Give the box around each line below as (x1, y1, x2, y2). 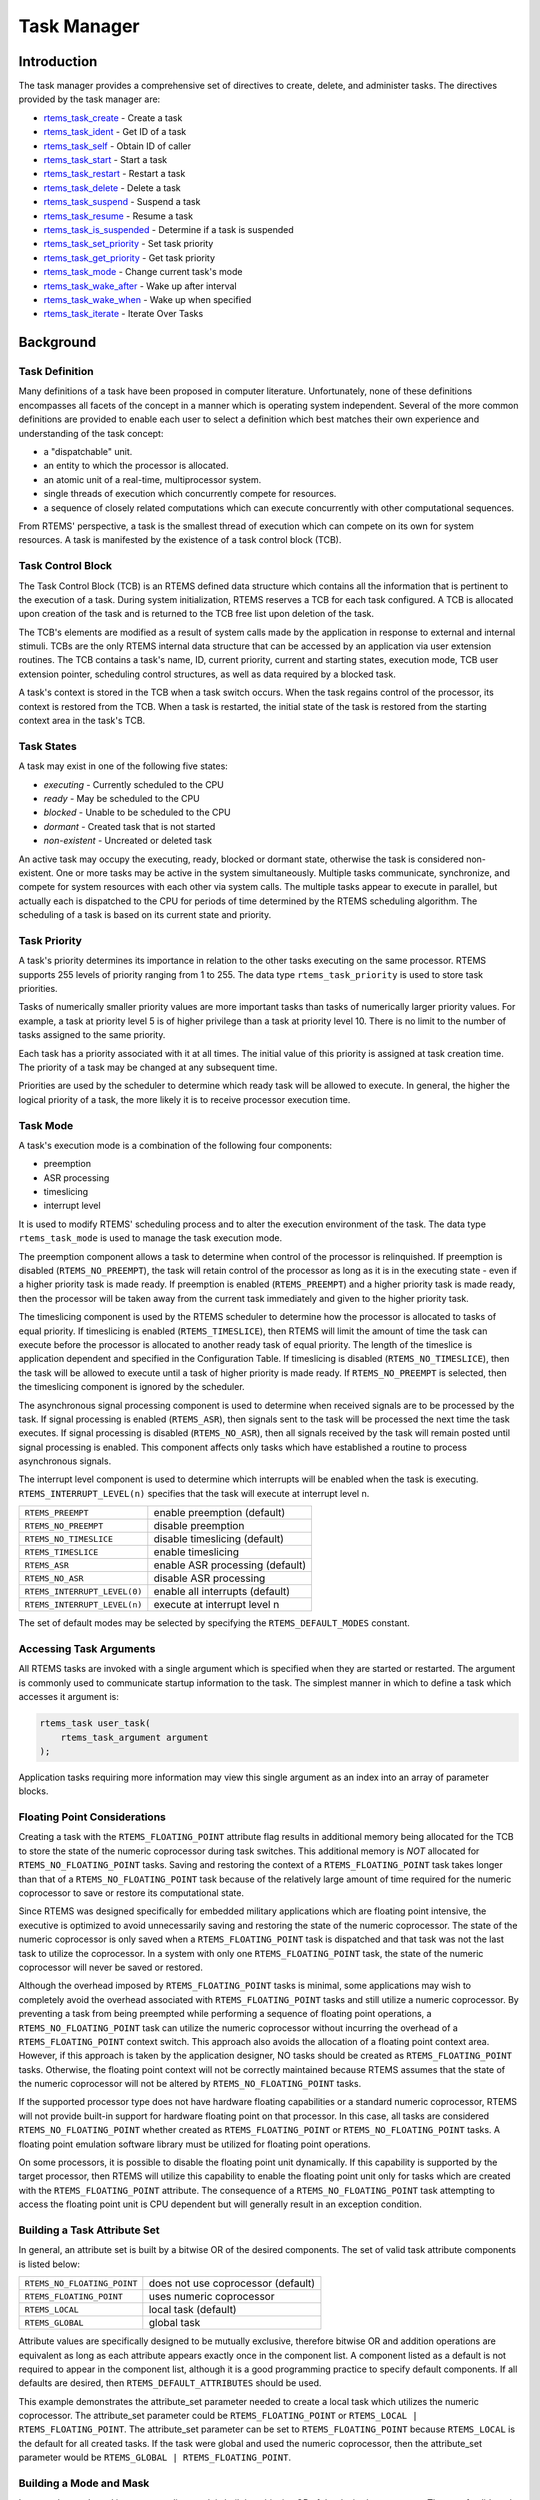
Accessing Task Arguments (18, 1642, 156, 1656)
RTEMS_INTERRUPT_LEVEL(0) (24, 1586, 143, 1597)
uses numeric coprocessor (148, 2290, 275, 2304)
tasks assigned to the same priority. (18, 1029, 166, 1041)
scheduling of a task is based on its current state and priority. (18, 909, 272, 921)
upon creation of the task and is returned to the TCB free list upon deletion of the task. (18, 608, 375, 620)
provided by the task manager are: (18, 93, 161, 105)
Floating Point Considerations (18, 1810, 167, 1824)
